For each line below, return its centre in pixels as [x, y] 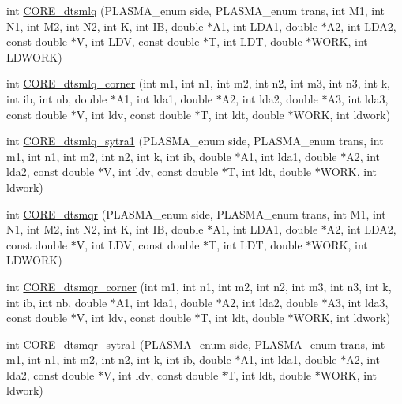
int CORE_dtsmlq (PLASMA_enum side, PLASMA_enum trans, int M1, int [196, 10]
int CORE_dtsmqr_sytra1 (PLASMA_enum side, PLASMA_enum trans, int [196, 344]
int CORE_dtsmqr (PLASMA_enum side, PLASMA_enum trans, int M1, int [196, 213]
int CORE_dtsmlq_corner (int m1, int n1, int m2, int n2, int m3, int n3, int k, [198, 83]
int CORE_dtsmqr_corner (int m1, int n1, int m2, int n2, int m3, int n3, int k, [199, 286]
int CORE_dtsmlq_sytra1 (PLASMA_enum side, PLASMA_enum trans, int [195, 141]
